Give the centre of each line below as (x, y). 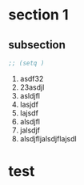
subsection (37, 45)
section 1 (38, 15)
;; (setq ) (26, 63)
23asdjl (32, 87)
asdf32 (32, 78)
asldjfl (30, 95)
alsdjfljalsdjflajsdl (48, 138)
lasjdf (29, 104)
